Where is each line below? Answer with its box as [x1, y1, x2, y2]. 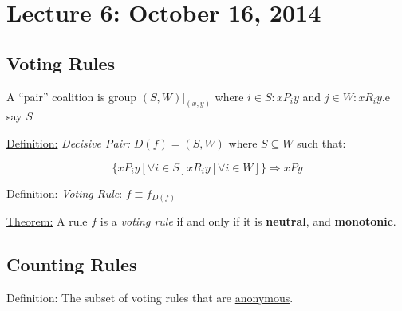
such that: [297, 135, 346, 152]
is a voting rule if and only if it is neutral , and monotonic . [100, 213, 396, 230]
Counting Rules [6, 252, 137, 277]
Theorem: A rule [6, 213, 88, 230]
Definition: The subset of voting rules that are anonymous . [6, 289, 294, 305]
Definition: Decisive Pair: [6, 135, 131, 152]
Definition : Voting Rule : [6, 184, 123, 201]
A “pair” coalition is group [6, 88, 137, 104]
